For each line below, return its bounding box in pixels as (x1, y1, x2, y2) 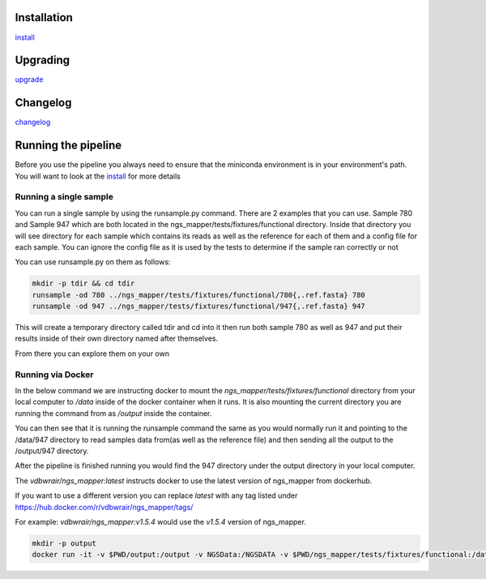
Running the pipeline (15, 139, 122, 152)
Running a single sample (15, 191, 113, 203)
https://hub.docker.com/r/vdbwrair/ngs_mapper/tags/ (15, 502, 194, 512)
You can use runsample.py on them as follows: (15, 257, 171, 267)
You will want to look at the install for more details (15, 171, 181, 181)
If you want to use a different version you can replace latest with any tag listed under (15, 491, 298, 500)
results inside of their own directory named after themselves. (15, 333, 219, 344)
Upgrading (15, 54, 70, 67)
